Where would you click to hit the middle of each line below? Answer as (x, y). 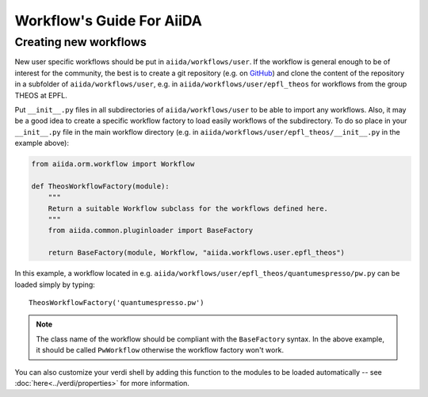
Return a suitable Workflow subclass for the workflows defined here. (188, 208)
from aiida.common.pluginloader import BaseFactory (151, 231)
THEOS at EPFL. (41, 95)
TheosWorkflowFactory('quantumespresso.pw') (117, 302)
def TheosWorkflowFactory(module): (100, 186)
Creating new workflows (80, 42)
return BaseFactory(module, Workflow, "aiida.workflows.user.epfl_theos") (196, 253)
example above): (42, 143)
